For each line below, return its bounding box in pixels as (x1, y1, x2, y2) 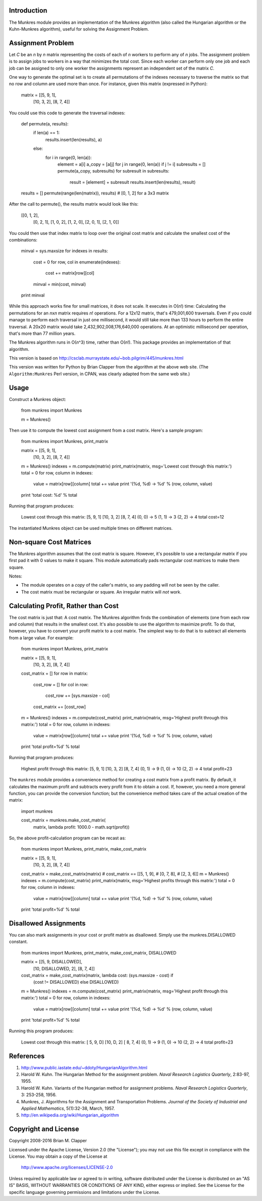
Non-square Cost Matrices (9, 538, 92, 546)
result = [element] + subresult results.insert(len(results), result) (69, 179, 196, 185)
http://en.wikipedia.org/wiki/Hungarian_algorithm (21, 1112, 119, 1118)
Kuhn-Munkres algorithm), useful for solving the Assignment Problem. (9, 26, 149, 32)
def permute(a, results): (21, 121, 69, 126)
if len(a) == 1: (33, 130, 60, 136)
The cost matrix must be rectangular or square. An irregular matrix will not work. (21, 589, 182, 595)
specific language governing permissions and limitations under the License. (9, 1189, 160, 1195)
